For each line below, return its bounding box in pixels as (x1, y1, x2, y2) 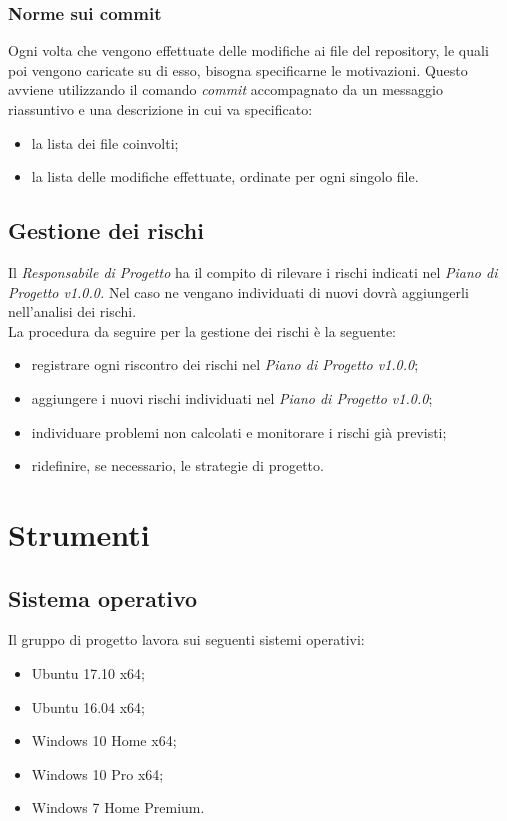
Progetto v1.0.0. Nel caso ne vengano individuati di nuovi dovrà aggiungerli (8, 281, 469, 302)
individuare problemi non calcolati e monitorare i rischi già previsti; (31, 421, 447, 442)
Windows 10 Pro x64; (31, 763, 164, 784)
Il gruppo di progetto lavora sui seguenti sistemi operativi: (8, 629, 365, 650)
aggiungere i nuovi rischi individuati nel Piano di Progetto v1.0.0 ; (31, 387, 433, 408)
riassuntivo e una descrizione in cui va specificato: (8, 99, 313, 119)
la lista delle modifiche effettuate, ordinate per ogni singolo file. (31, 166, 419, 187)
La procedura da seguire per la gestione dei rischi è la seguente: (8, 320, 396, 341)
